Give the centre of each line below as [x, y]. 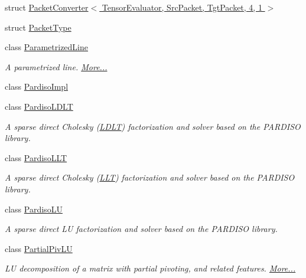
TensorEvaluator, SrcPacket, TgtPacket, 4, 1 [182, 7]
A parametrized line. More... [56, 66]
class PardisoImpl [37, 86]
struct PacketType [38, 27]
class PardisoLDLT [39, 106]
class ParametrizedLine [47, 47]
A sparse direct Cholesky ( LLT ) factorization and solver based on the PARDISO [150, 177]
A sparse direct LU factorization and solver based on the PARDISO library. [141, 229]
